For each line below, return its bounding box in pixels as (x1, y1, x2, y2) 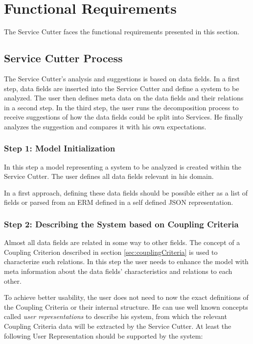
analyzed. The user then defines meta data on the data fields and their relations (4, 93, 244, 103)
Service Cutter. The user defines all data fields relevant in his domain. (4, 171, 214, 181)
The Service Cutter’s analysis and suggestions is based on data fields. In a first (4, 73, 240, 83)
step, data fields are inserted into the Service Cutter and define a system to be (4, 83, 239, 93)
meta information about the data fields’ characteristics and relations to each (4, 266, 232, 276)
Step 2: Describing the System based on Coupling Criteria (4, 218, 239, 230)
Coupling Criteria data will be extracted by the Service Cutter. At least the (4, 321, 231, 331)
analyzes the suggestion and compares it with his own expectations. (4, 121, 207, 131)
